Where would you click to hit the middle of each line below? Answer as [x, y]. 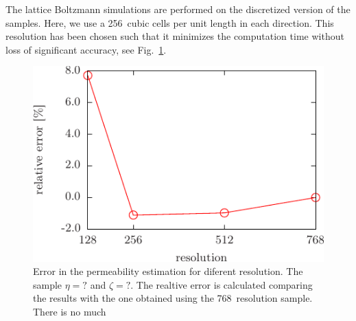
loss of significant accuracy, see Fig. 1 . [86, 49]
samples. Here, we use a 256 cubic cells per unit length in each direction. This [170, 22]
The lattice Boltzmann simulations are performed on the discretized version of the [178, 9]
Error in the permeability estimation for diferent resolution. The [168, 271]
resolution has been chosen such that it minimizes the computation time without [175, 36]
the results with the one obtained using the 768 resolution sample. [173, 298]
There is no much [70, 311]
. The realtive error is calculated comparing [222, 284]
